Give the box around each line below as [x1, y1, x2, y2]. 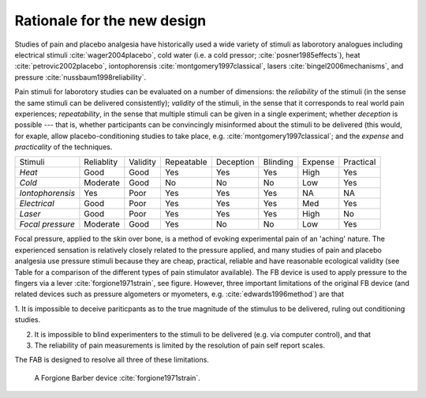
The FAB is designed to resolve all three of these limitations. [14, 355, 209, 365]
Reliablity [84, 156, 118, 167]
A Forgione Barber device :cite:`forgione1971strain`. [34, 373, 200, 382]
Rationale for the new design [14, 12, 207, 29]
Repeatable [165, 156, 207, 167]
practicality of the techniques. [14, 142, 113, 152]
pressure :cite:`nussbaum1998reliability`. [14, 72, 147, 82]
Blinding [263, 156, 293, 167]
